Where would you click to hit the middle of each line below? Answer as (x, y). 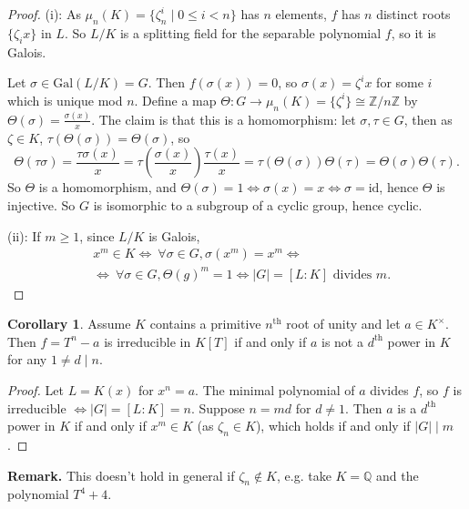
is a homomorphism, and (107, 187)
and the (398, 475)
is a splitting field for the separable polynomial (250, 32)
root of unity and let (343, 324)
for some (400, 82)
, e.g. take (304, 475)
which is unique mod (65, 100)
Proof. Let (36, 390)
